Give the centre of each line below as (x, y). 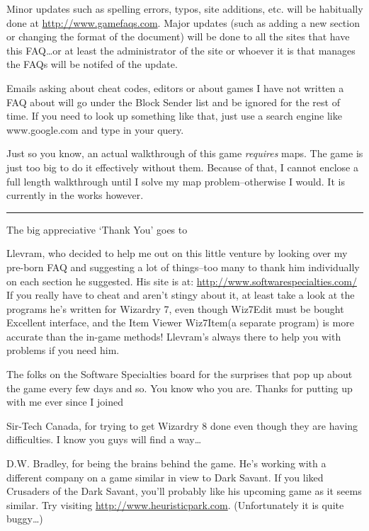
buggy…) (25, 519)
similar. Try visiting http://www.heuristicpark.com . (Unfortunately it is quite (175, 504)
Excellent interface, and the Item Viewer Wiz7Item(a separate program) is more (180, 322)
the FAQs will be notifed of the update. (92, 64)
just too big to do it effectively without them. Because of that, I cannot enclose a (182, 167)
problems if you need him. (63, 350)
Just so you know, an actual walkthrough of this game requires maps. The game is (185, 153)
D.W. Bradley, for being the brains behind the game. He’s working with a (166, 463)
